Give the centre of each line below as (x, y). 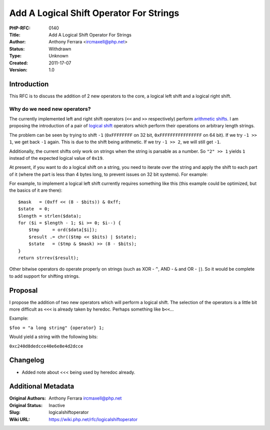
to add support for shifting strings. (44, 276)
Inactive (57, 405)
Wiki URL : (19, 419)
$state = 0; (34, 209)
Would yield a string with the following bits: (53, 337)
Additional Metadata (42, 386)
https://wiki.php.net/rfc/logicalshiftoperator (93, 419)
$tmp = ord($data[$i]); (63, 230)
